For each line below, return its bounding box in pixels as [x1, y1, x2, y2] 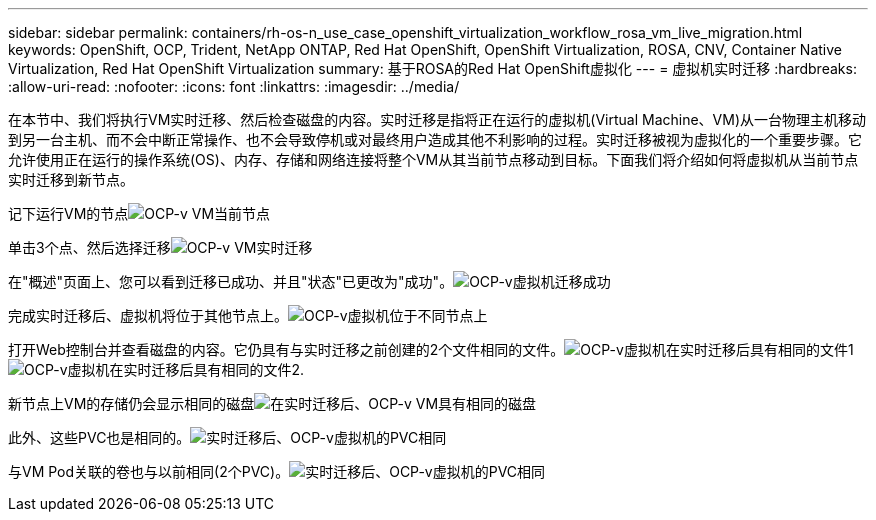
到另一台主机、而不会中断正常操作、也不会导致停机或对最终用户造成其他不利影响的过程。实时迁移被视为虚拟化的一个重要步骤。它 [8, 131, 862, 148]
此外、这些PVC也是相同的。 [8, 429, 191, 446]
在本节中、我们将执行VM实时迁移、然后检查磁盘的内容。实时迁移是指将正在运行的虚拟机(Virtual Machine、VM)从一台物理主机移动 [8, 111, 867, 128]
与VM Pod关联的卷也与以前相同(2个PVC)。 [8, 463, 290, 480]
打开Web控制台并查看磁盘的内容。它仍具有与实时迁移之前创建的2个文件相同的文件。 [8, 341, 565, 358]
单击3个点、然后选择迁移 [8, 239, 171, 256]
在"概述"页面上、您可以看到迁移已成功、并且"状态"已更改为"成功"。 [8, 273, 454, 290]
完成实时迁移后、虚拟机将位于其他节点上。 [8, 307, 288, 324]
